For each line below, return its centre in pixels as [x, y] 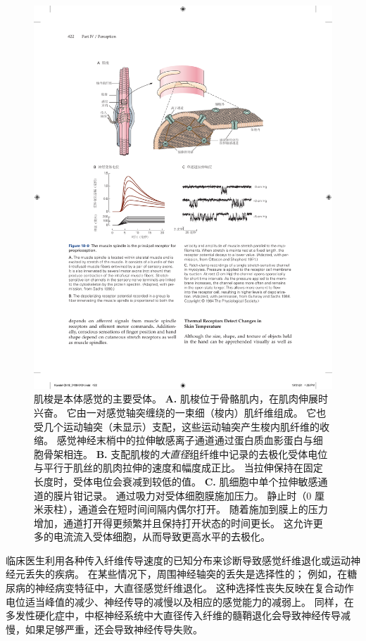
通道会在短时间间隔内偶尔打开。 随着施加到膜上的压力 [203, 509]
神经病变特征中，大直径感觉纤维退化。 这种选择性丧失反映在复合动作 [194, 588]
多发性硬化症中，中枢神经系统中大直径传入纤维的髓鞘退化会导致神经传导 [173, 615]
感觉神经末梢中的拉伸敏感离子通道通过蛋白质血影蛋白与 [185, 440]
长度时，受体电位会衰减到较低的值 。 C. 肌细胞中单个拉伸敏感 [176, 481]
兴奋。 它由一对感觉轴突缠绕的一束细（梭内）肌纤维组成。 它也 [180, 412]
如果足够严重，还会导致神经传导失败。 [114, 629]
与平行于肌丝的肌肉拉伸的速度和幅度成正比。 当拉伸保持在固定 [178, 468]
